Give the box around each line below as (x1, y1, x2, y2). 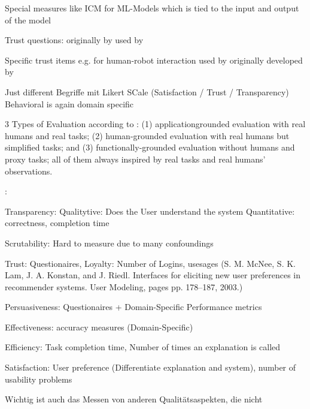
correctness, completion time (5, 216, 110, 229)
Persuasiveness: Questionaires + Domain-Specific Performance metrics (5, 300, 262, 313)
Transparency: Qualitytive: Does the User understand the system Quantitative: (5, 204, 295, 217)
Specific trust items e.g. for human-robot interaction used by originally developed (5, 53, 303, 66)
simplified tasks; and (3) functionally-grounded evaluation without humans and (5, 141, 295, 154)
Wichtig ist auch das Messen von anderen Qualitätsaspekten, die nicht (5, 393, 263, 405)
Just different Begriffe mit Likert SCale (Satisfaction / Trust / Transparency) (5, 85, 289, 98)
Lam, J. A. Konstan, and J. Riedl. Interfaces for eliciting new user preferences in (5, 269, 300, 281)
